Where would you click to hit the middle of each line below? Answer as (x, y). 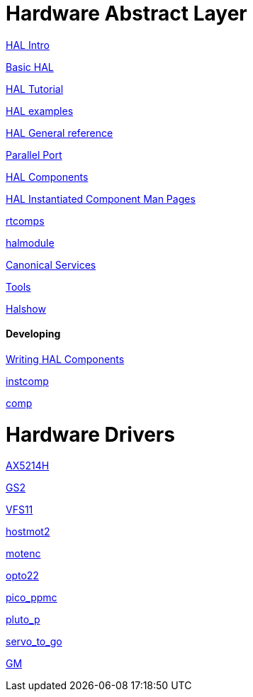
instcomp (27, 381)
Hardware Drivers (90, 434)
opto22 (22, 576)
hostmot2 (28, 532)
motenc (23, 554)
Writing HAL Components (65, 359)
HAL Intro (28, 45)
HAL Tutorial (35, 89)
